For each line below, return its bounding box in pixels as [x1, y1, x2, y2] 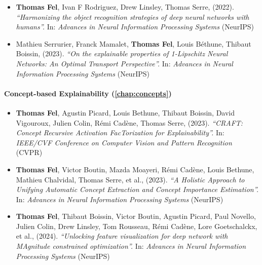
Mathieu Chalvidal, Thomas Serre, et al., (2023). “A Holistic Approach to [16, 174, 245, 184]
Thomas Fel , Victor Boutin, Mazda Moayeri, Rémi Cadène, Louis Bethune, [16, 164, 254, 174]
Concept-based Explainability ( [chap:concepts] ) [4, 88, 172, 98]
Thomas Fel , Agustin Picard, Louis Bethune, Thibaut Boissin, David [16, 107, 235, 118]
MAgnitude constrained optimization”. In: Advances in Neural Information [16, 241, 246, 251]
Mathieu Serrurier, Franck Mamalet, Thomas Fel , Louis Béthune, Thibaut [16, 38, 251, 49]
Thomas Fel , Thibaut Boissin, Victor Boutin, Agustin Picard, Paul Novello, [16, 211, 256, 221]
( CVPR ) [16, 147, 43, 158]
